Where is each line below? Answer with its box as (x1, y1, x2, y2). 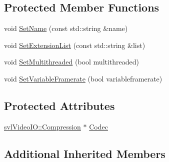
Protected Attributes (4, 97, 115, 113)
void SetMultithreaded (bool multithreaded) (4, 56, 139, 67)
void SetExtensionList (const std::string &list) (4, 39, 145, 50)
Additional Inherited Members (4, 145, 165, 161)
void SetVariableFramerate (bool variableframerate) (4, 73, 162, 83)
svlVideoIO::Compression (4, 121, 81, 131)
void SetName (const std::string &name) (4, 23, 128, 33)
